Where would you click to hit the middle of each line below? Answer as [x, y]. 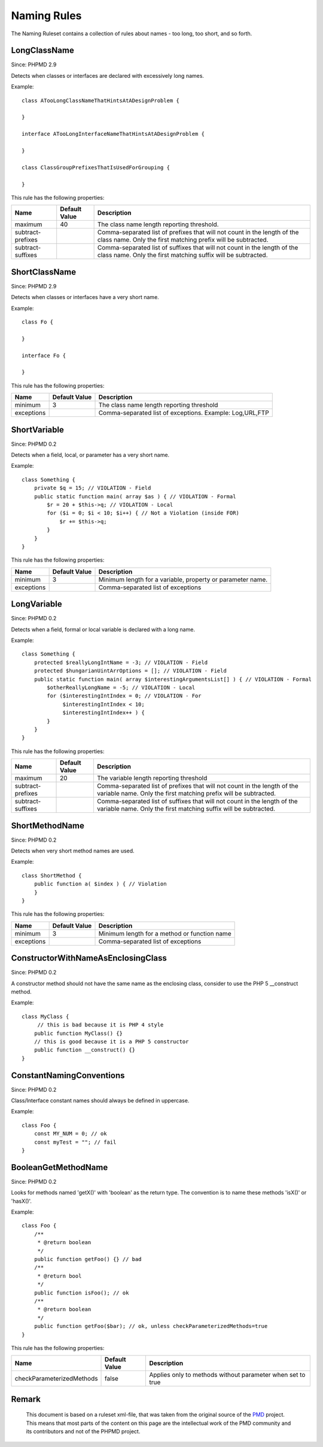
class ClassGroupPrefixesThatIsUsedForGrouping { [96, 167]
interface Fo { [44, 355]
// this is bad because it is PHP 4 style [100, 1025]
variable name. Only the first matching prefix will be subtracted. [186, 794]
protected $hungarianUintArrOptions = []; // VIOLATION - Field [130, 671]
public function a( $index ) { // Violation [100, 884]
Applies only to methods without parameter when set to [227, 1375]
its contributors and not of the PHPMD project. [83, 1431]
